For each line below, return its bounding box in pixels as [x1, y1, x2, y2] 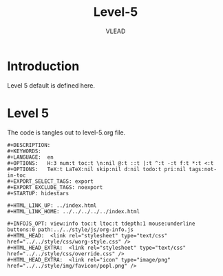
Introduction [7, 58, 80, 74]
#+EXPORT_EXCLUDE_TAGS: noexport [7, 184, 103, 190]
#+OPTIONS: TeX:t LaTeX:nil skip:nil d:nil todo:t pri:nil [7, 166, 187, 172]
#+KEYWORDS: [7, 148, 41, 155]
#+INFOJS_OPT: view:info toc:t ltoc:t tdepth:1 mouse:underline [7, 220, 195, 227]
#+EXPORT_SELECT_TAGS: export [7, 177, 94, 185]
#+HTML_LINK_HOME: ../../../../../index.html [7, 208, 140, 215]
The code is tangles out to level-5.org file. [7, 128, 126, 137]
